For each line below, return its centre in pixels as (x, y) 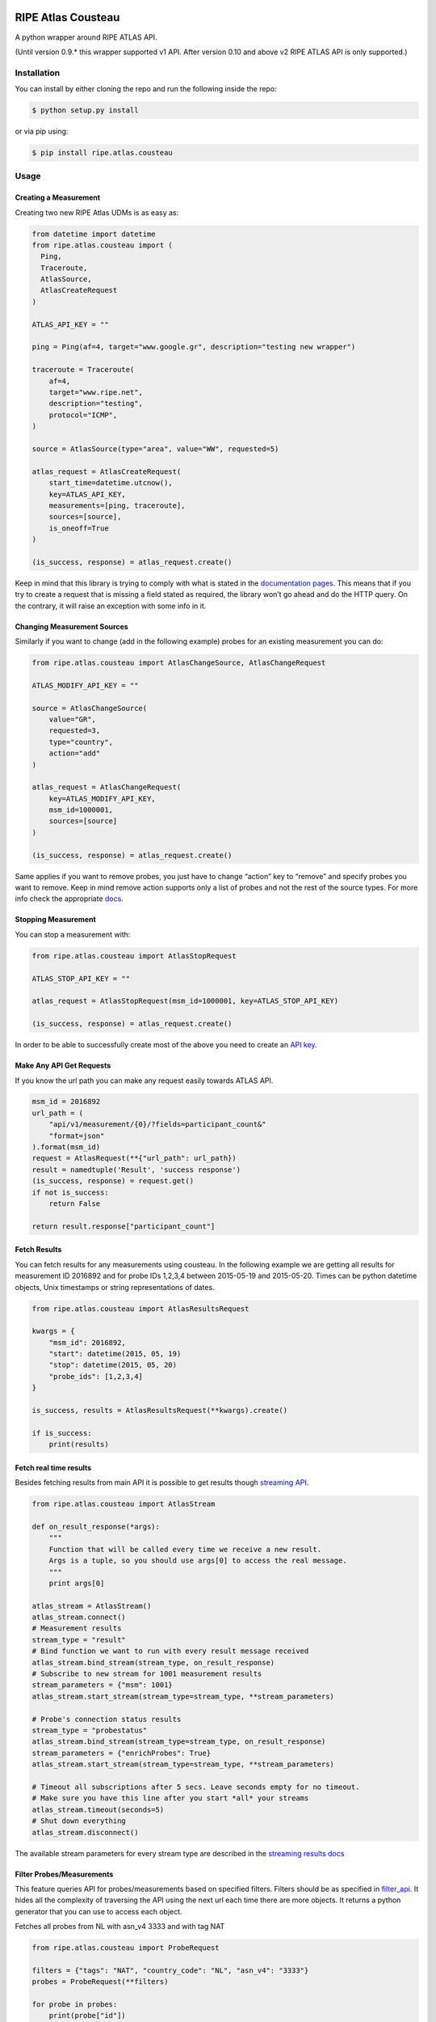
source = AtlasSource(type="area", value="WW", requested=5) (155, 448)
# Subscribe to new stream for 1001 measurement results (147, 1674)
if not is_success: (70, 1192)
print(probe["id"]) (88, 2016)
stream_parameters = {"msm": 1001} (102, 1685)
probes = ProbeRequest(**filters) (100, 1982)
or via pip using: (42, 131)
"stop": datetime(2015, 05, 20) (113, 1365)
